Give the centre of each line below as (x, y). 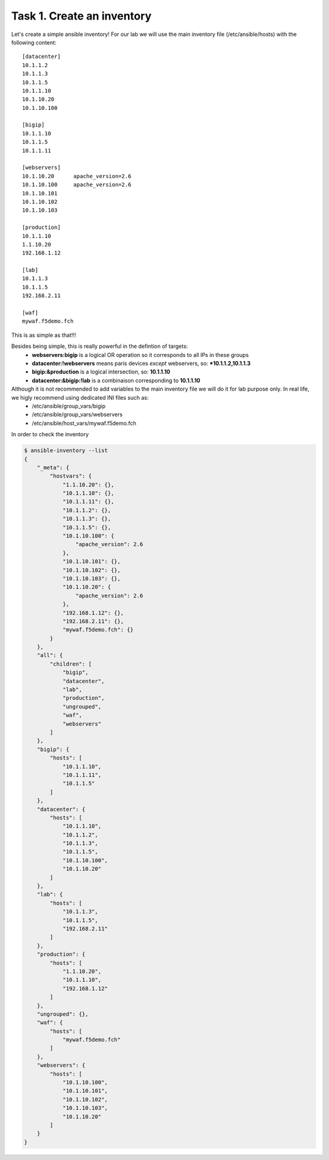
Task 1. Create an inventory (81, 16)
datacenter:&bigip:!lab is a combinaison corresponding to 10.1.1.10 (116, 380)
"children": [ (71, 664)
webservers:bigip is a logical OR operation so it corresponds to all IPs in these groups (140, 355)
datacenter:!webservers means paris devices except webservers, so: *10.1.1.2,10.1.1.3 (141, 363)
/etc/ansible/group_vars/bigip (69, 406)
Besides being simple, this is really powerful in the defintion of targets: (100, 346)
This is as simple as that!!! (44, 335)
